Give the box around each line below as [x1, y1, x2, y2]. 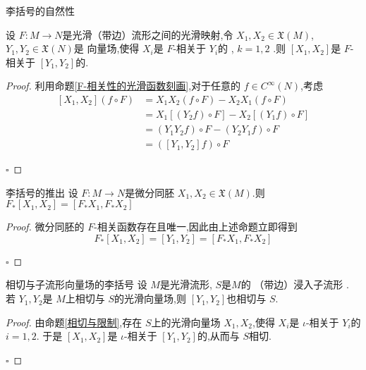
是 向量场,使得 [73, 41, 140, 56]
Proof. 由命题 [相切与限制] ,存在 [6, 314, 142, 329]
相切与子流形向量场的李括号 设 [6, 277, 147, 292]
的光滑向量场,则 [114, 291, 186, 306]
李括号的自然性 [6, 4, 75, 18]
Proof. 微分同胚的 [6, 219, 85, 234]
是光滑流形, [159, 277, 212, 292]
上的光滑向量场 [151, 314, 221, 329]
